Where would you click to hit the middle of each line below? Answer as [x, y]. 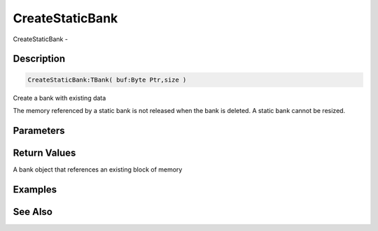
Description [39, 59]
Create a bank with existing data [59, 98]
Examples [35, 189]
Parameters [39, 130]
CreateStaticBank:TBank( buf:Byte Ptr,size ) [107, 80]
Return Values [44, 152]
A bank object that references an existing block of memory [98, 169]
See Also [33, 212]
